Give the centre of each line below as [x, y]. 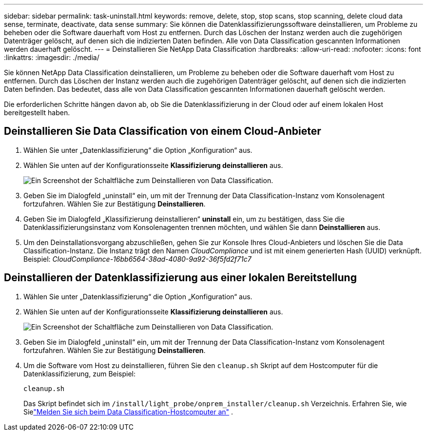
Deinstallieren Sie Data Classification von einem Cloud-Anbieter [163, 131]
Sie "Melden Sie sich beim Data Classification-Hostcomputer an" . [128, 412]
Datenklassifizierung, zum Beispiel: [80, 373]
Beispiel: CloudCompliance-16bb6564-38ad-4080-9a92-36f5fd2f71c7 [137, 259]
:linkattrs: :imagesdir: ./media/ [52, 57]
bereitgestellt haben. [37, 113]
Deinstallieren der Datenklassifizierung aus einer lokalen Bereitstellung [180, 278]
